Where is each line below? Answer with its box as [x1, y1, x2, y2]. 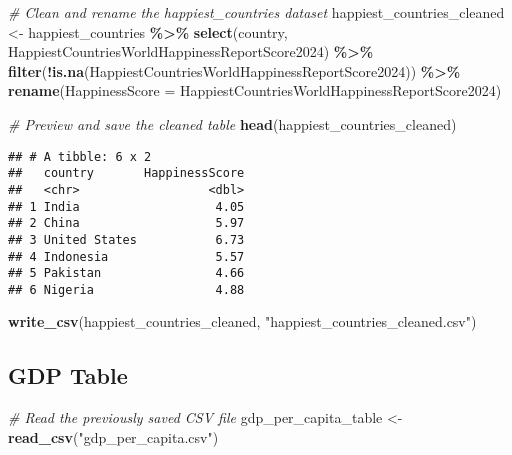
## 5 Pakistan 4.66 [8, 266, 245, 281]
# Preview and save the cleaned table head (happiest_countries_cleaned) [8, 113, 457, 134]
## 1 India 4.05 [8, 199, 245, 214]
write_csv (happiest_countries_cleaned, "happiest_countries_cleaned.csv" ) [8, 311, 477, 332]
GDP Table [8, 360, 128, 391]
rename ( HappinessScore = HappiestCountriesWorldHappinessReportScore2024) [8, 80, 502, 101]
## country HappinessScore [8, 166, 245, 181]
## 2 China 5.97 [8, 216, 245, 231]
